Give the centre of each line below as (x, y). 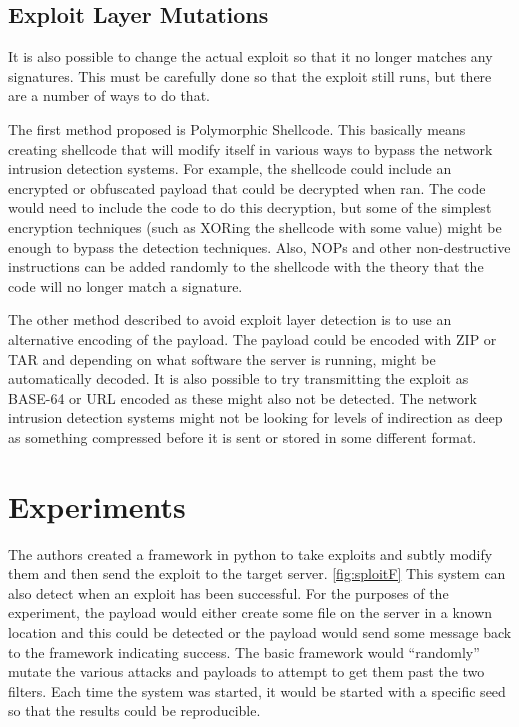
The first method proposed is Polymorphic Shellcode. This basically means (237, 128)
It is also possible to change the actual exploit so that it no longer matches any (250, 56)
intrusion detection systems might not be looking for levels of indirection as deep (255, 417)
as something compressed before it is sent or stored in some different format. (242, 436)
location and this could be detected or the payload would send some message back (260, 631)
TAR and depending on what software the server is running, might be (222, 358)
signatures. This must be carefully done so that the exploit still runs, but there (250, 75)
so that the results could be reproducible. (134, 710)
